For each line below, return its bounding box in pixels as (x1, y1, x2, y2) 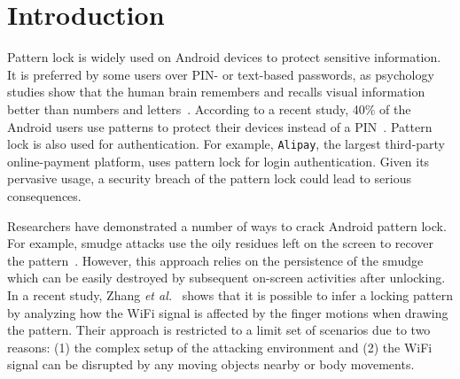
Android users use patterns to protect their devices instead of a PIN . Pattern (7, 117, 433, 135)
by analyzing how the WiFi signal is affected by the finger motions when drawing (7, 303, 448, 321)
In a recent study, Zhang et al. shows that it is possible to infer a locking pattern (7, 285, 454, 304)
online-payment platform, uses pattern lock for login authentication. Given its (7, 151, 430, 170)
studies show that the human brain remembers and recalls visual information (7, 82, 425, 101)
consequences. (7, 186, 82, 205)
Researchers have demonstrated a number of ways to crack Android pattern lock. (7, 216, 447, 235)
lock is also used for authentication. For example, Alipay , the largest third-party (7, 135, 446, 153)
